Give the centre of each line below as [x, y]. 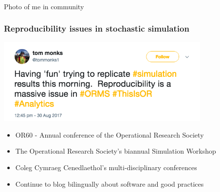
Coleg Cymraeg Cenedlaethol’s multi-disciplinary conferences [106, 167]
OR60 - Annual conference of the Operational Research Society [110, 134]
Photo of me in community [44, 6]
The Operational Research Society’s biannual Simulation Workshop [116, 151]
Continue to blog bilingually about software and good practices [110, 183]
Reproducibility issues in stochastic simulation [97, 28]
